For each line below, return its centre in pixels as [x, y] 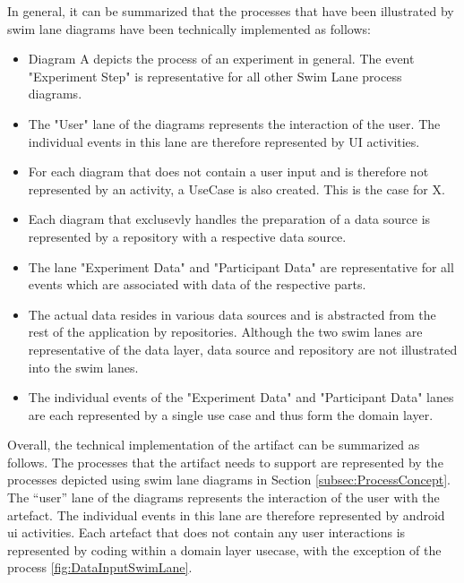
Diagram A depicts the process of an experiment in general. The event [221, 59]
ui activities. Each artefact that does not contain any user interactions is [206, 532]
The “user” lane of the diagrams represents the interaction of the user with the [223, 497]
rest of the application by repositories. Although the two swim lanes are [225, 332]
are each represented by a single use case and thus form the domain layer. [231, 414]
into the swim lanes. [83, 367]
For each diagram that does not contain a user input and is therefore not [228, 171]
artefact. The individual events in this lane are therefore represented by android [226, 514]
